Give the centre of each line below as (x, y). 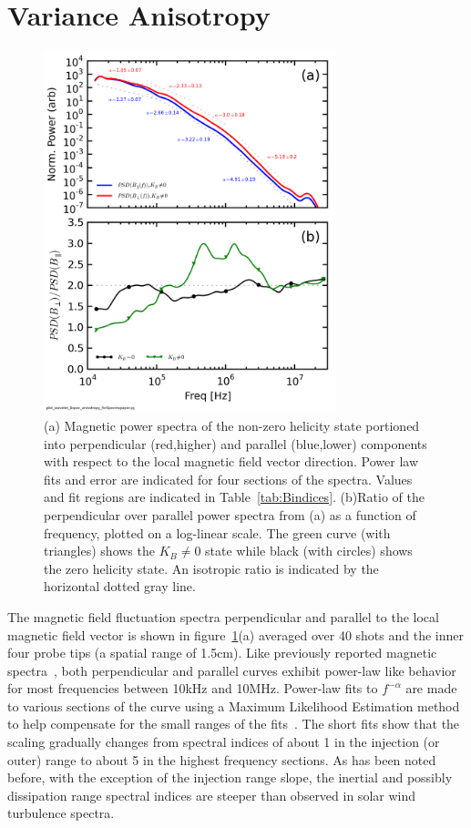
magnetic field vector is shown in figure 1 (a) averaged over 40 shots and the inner (235, 634)
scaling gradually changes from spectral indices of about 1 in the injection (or (224, 742)
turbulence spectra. (61, 813)
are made (431, 688)
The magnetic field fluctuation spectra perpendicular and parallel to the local (223, 616)
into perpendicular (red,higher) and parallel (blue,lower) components (235, 443)
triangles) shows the (99, 551)
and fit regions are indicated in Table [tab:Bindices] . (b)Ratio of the (234, 497)
